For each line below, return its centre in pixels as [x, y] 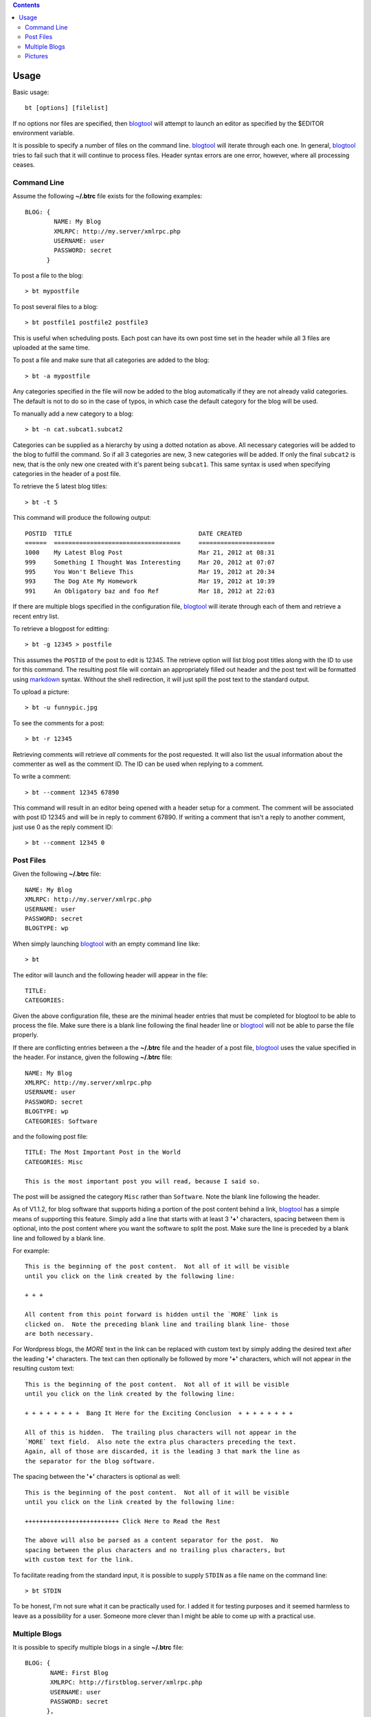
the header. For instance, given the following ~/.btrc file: [93, 1057]
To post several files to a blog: [55, 306]
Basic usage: [31, 92]
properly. [25, 1035]
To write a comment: [42, 777]
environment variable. [44, 133]
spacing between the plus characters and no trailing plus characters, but [155, 1550]
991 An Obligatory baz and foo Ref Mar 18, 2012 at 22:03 [150, 591]
